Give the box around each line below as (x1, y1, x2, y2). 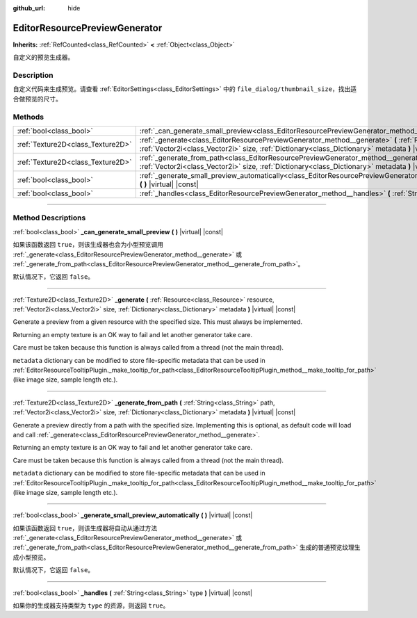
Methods (13, 112, 44, 122)
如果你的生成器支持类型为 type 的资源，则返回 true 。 (13, 601, 170, 610)
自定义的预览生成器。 (13, 53, 74, 62)
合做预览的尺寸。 (13, 95, 62, 103)
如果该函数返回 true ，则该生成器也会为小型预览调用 (13, 241, 163, 249)
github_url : (13, 4, 45, 12)
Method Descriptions (13, 213, 86, 222)
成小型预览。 (13, 553, 50, 561)
